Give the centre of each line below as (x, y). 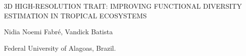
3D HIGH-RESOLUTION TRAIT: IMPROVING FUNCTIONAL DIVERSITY (123, 6)
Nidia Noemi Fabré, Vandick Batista (58, 32)
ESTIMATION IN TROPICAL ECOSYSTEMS (75, 15)
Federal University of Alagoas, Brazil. (60, 48)
